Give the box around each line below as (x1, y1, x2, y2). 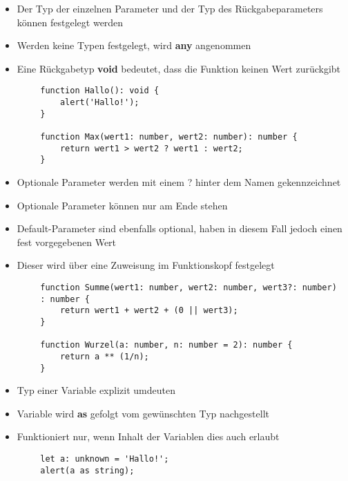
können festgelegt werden (17, 15, 124, 29)
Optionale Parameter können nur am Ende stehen (17, 198, 228, 212)
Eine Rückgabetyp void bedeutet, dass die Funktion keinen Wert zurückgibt (17, 61, 341, 75)
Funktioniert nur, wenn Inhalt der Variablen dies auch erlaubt (17, 429, 280, 444)
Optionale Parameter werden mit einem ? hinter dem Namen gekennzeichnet (17, 174, 341, 189)
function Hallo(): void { (40, 86, 159, 96)
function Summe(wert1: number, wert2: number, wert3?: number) (40, 282, 337, 292)
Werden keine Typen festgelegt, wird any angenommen (17, 38, 251, 53)
